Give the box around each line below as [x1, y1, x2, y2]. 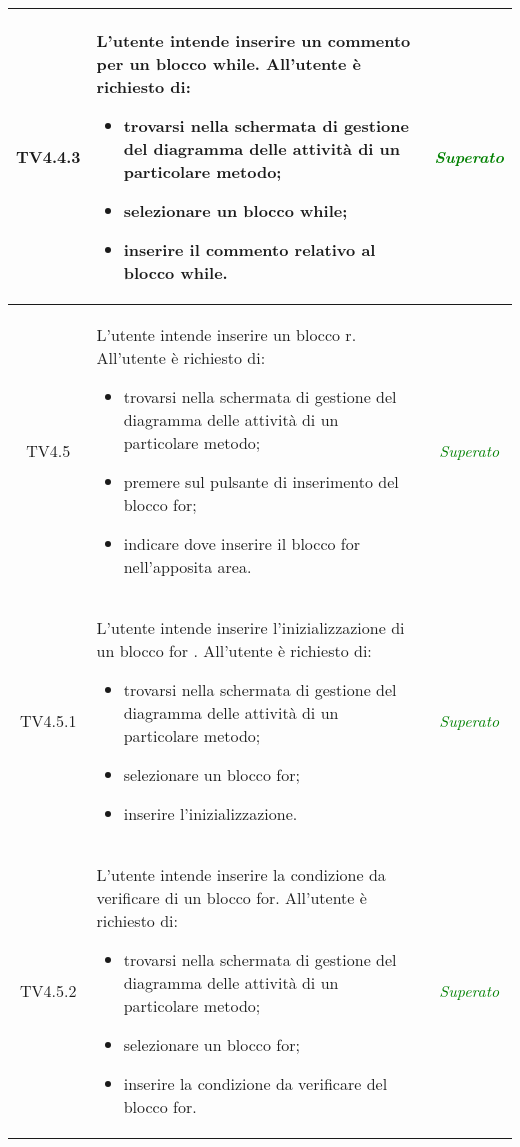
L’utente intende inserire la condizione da [96, 863, 386, 886]
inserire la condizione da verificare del [123, 1072, 388, 1095]
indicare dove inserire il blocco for [123, 532, 360, 555]
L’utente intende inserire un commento [96, 29, 411, 52]
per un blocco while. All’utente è [96, 52, 361, 75]
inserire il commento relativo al [123, 238, 376, 261]
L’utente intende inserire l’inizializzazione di [96, 616, 405, 639]
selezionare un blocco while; [123, 199, 348, 222]
